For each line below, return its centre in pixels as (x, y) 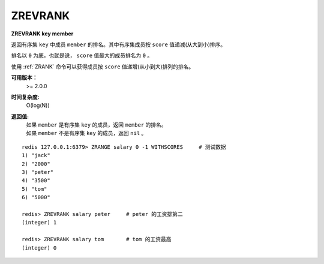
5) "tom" (34, 189)
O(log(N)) (38, 106)
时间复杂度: (25, 97)
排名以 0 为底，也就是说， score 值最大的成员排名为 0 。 (82, 55)
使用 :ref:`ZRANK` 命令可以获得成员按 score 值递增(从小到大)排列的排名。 (103, 67)
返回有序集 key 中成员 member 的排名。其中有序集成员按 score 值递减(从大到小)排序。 (118, 44)
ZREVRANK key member (42, 34)
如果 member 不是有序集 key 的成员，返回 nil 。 (86, 133)
